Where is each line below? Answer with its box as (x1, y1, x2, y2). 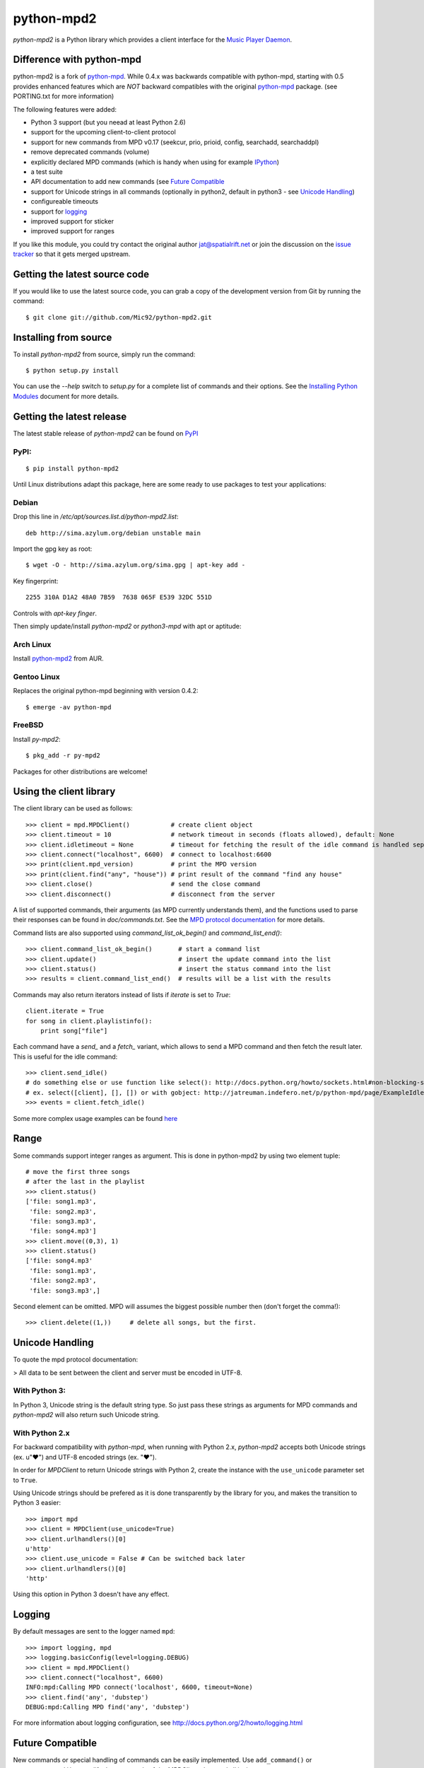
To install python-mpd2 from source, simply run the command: (13, 350, 196, 359)
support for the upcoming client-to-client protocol (30, 128, 176, 136)
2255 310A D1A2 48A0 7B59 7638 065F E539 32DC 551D (25, 593, 212, 601)
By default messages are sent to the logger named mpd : (13, 1627, 175, 1636)
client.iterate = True (25, 1007, 105, 1015)
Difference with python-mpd (13, 54, 141, 66)
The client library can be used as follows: (13, 804, 134, 813)
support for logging (30, 207, 88, 216)
